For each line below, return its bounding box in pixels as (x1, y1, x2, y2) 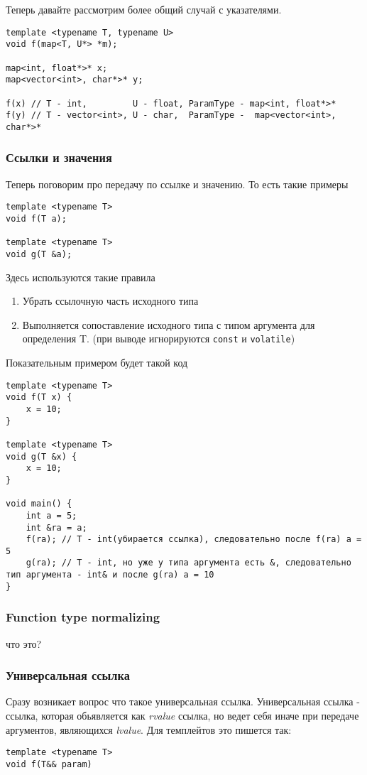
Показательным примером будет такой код (6, 355, 188, 370)
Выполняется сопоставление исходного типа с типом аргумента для (22, 317, 315, 332)
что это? (6, 636, 42, 651)
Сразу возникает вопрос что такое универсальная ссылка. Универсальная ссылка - (6, 694, 360, 709)
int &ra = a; (26, 522, 87, 533)
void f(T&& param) (6, 759, 92, 769)
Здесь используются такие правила (6, 269, 155, 284)
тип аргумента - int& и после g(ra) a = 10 (6, 570, 214, 580)
